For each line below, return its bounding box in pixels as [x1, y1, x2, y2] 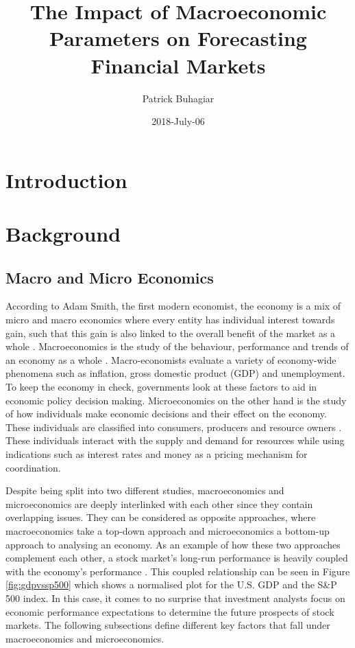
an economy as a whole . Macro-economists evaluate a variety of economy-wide [5, 352, 336, 367]
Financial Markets [90, 51, 266, 79]
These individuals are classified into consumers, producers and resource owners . [5, 419, 342, 434]
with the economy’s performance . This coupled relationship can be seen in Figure [5, 564, 350, 578]
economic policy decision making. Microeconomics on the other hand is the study [5, 393, 347, 407]
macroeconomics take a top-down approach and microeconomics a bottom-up [5, 523, 330, 537]
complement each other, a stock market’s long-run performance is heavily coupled [5, 551, 348, 565]
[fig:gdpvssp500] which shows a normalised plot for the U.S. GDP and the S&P [5, 577, 337, 592]
